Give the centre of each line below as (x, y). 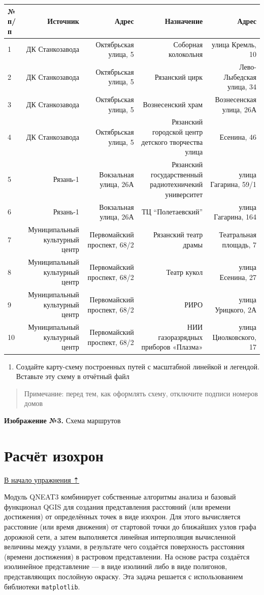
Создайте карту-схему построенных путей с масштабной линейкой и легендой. (138, 366)
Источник (63, 21)
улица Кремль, (234, 44)
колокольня (186, 54)
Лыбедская (240, 76)
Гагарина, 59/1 (233, 184)
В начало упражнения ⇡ (42, 479)
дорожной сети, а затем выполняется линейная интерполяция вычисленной (120, 536)
